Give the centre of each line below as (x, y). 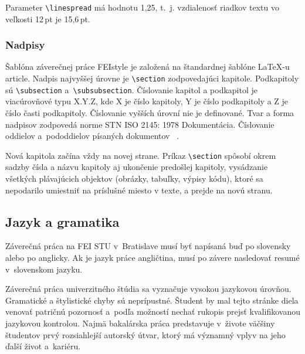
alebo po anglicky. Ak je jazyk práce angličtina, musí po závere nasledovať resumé (152, 257)
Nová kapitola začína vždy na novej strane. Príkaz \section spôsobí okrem (141, 155)
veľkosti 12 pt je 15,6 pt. (48, 18)
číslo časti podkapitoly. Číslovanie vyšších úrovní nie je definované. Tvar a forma (150, 112)
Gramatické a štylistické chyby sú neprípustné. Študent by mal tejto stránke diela (152, 300)
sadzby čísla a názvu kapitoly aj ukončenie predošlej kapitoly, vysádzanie (137, 167)
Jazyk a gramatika (62, 221)
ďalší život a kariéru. (43, 346)
